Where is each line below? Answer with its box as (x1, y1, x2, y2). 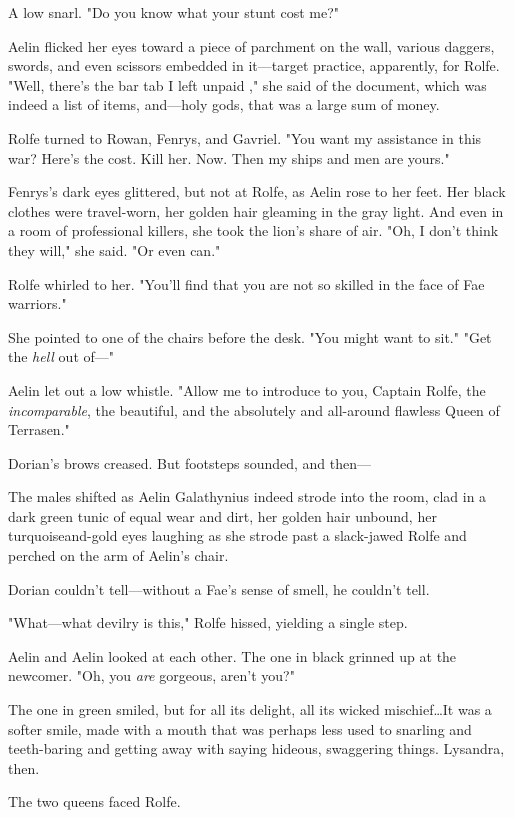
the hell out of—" (8, 346, 115, 367)
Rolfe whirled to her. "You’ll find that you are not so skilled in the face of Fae (8, 273, 485, 294)
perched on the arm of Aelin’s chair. (8, 545, 229, 566)
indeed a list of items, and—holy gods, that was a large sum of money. (8, 94, 440, 115)
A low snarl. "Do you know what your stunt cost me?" (8, 2, 340, 22)
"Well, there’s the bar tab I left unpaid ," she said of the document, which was (8, 74, 487, 95)
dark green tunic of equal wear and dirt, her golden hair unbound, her (8, 505, 437, 526)
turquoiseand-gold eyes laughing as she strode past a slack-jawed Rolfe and (8, 525, 467, 546)
